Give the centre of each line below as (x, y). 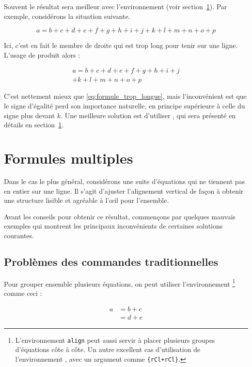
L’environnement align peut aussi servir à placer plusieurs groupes (115, 340)
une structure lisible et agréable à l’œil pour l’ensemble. (87, 200)
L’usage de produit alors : (42, 54)
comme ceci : (23, 293)
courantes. (19, 235)
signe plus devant (30, 115)
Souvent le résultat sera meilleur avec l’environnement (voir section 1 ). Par (116, 6)
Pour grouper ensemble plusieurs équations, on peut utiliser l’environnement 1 (120, 283)
